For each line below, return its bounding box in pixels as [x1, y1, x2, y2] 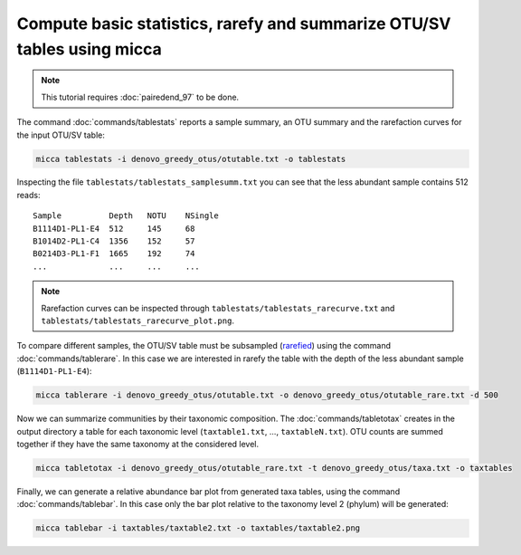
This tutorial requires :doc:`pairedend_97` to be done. [41, 91, 240, 102]
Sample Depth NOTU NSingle [33, 211, 219, 221]
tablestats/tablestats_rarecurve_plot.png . [41, 315, 235, 326]
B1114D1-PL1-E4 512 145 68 [33, 223, 195, 234]
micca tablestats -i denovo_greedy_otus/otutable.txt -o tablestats [35, 154, 346, 164]
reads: [16, 189, 41, 200]
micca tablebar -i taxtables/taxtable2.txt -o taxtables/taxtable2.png [35, 523, 361, 533]
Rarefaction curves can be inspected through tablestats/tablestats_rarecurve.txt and [41, 302, 395, 313]
